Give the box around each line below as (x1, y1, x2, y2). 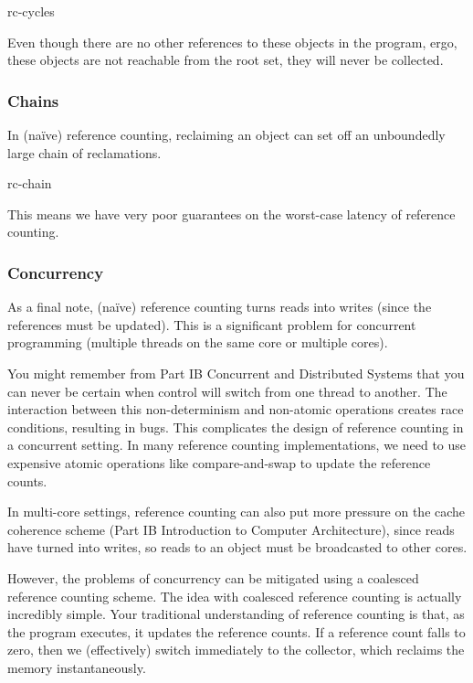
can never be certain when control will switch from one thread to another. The (7, 381, 447, 400)
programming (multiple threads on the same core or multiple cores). (7, 333, 388, 352)
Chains (7, 89, 59, 112)
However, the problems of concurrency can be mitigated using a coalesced (7, 568, 419, 587)
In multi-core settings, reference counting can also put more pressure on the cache (7, 502, 466, 521)
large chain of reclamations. (7, 143, 162, 162)
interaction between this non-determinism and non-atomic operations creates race (7, 400, 464, 419)
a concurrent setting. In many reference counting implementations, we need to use (7, 435, 467, 454)
